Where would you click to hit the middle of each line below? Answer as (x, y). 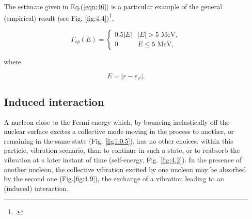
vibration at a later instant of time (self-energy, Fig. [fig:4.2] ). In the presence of (123, 160)
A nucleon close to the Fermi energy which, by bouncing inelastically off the (117, 122)
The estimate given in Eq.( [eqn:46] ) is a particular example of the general (113, 6)
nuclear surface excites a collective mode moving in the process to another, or (119, 131)
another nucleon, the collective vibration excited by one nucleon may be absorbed (125, 169)
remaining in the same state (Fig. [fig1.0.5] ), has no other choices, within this (118, 140)
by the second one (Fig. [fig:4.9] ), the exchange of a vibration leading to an (114, 179)
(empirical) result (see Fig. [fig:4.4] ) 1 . (59, 17)
